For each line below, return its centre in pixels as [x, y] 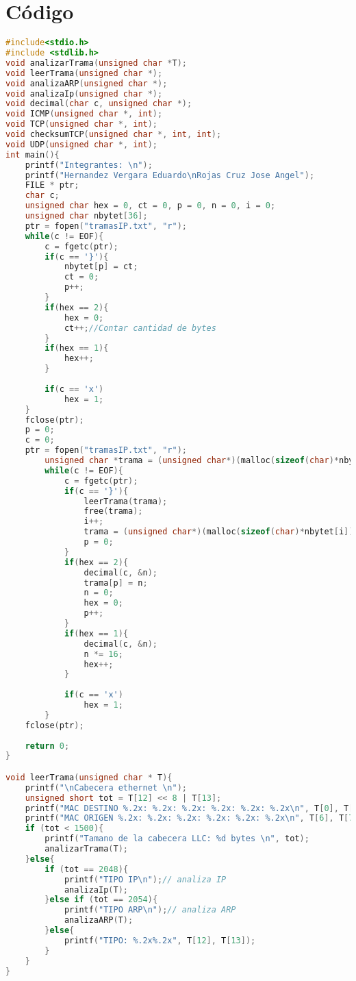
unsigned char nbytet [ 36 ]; [86, 216]
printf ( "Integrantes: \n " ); [89, 165]
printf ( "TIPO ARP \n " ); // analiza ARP [150, 910]
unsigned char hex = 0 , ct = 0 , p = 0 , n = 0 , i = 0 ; [150, 206]
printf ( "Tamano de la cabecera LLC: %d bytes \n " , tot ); [177, 839]
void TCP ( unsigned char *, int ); [82, 124]
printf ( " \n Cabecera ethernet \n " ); [106, 787]
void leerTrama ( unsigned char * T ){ [89, 777]
